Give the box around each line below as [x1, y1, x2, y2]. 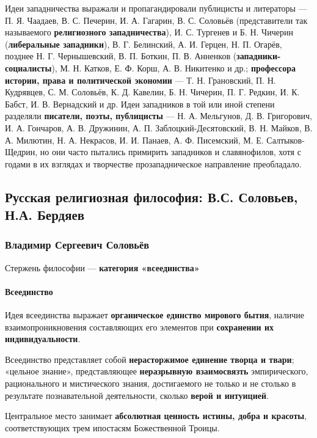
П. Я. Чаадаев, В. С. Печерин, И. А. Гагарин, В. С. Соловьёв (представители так [5, 13, 308, 26]
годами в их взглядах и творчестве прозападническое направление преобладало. [5, 157, 302, 170]
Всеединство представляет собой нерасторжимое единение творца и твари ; [5, 352, 294, 365]
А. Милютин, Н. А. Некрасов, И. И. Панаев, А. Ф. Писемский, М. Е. [5, 133, 264, 146]
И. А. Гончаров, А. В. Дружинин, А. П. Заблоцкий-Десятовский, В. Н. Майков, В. [5, 121, 313, 134]
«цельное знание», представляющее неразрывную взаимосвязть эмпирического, [5, 365, 308, 378]
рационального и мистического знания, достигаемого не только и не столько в [5, 377, 296, 390]
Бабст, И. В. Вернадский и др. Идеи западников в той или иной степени [5, 97, 275, 110]
